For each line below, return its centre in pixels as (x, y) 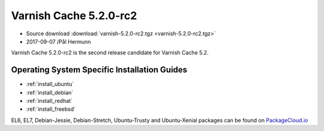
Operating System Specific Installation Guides (99, 70)
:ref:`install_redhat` (49, 101)
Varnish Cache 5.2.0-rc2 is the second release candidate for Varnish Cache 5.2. (110, 53)
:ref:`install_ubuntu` (50, 84)
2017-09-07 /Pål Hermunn (58, 41)
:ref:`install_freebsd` (51, 109)
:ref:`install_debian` (50, 92)
